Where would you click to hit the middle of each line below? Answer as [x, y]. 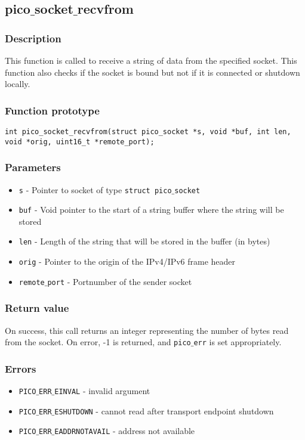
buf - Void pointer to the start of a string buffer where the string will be [151, 210]
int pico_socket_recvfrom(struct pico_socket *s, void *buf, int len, [148, 132]
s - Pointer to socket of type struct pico [95, 189]
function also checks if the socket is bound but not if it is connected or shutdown [152, 72]
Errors [21, 368]
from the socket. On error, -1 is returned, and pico [98, 342]
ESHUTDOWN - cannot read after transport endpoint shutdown [164, 410]
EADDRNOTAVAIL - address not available [125, 431]
